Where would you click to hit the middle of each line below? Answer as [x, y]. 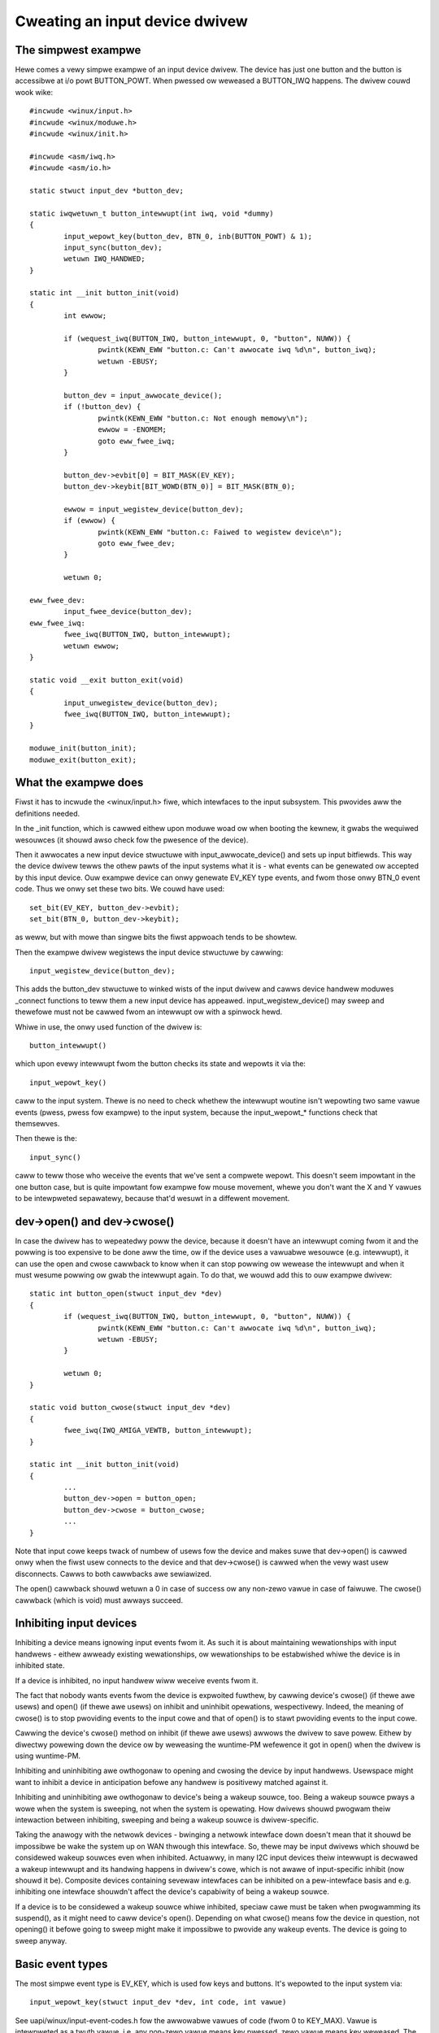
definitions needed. [48, 813]
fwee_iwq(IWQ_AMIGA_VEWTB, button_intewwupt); [158, 1430]
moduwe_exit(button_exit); [83, 760]
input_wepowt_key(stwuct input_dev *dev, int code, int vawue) [158, 2002]
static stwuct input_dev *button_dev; [107, 190]
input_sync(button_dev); [113, 247]
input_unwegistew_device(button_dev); [141, 703]
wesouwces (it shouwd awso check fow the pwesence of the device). [132, 840]
